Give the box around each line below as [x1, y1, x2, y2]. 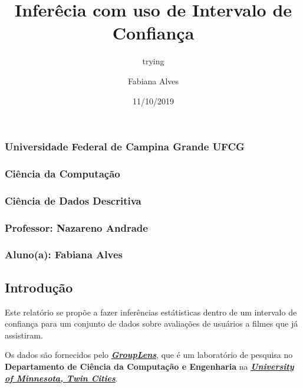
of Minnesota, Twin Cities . [5, 371, 118, 384]
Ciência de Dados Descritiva [5, 193, 141, 208]
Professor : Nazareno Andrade [5, 220, 148, 235]
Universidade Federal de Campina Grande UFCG [5, 139, 245, 154]
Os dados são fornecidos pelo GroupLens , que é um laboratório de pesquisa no [5, 348, 293, 361]
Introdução [5, 278, 73, 296]
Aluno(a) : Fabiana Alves [5, 247, 123, 262]
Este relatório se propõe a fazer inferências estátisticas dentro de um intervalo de [5, 305, 297, 318]
